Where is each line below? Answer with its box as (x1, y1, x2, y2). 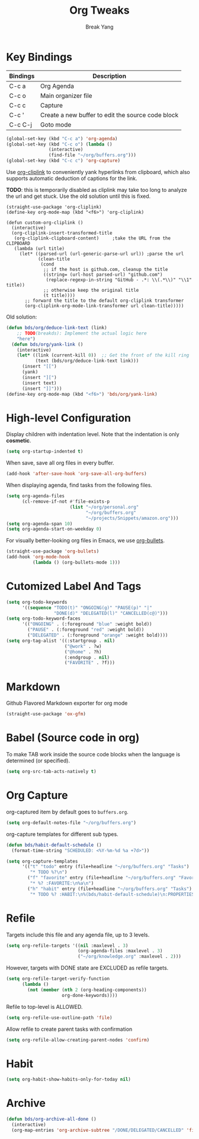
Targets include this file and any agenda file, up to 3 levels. (6, 931, 150, 938)
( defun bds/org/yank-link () (11, 341, 84, 348)
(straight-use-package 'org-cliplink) (6, 204, 102, 210)
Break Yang (85, 23, 114, 30)
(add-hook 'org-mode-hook (6, 554, 70, 560)
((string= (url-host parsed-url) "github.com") (43, 272, 163, 278)
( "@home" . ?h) (64, 649, 102, 655)
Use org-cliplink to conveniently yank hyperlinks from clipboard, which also (6, 169, 191, 176)
